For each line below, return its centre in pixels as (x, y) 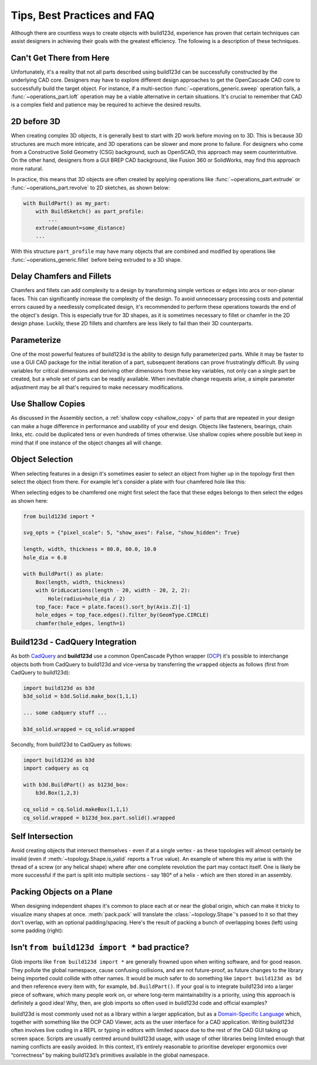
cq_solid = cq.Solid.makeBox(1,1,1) (76, 809)
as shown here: (29, 500)
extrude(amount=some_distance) (80, 228)
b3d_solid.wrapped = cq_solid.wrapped (79, 729)
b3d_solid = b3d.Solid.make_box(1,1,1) (80, 696)
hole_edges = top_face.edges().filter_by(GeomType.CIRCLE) (122, 615)
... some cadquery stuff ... (65, 713)
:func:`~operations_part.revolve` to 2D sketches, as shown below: (90, 188)
